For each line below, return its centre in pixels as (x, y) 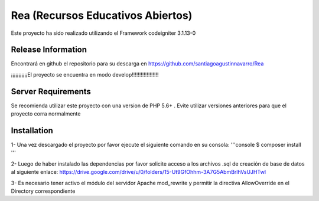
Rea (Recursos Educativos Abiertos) (102, 15)
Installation (32, 131)
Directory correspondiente (43, 191)
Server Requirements (51, 91)
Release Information (49, 50)
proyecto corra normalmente (46, 114)
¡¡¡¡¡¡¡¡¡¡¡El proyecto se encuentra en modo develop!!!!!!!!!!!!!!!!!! (85, 74)
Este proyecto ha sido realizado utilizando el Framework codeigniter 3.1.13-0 (103, 33)
